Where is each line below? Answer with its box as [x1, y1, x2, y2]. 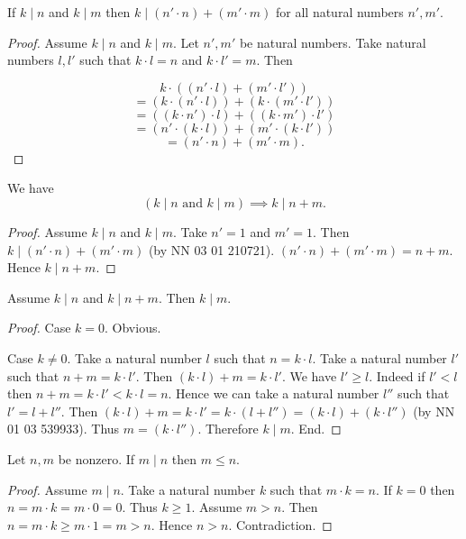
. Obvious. [105, 318, 161, 337]
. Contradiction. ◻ [228, 515, 333, 534]
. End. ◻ [290, 419, 342, 438]
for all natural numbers [276, 3, 404, 21]
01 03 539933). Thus [7, 419, 120, 438]
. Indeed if [369, 366, 425, 385]
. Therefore [197, 419, 259, 438]
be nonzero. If [58, 449, 135, 468]
